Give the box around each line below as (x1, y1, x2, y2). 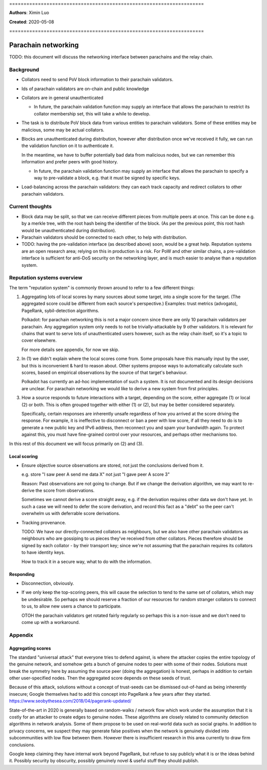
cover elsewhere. (21, 337, 57, 344)
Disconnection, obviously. (21, 580, 74, 586)
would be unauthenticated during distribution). (21, 227, 116, 233)
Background (9, 66, 40, 73)
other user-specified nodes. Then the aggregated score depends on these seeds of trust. (9, 675, 191, 681)
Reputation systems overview (9, 274, 83, 281)
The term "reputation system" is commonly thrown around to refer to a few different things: (9, 285, 195, 291)
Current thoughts (9, 203, 52, 210)
